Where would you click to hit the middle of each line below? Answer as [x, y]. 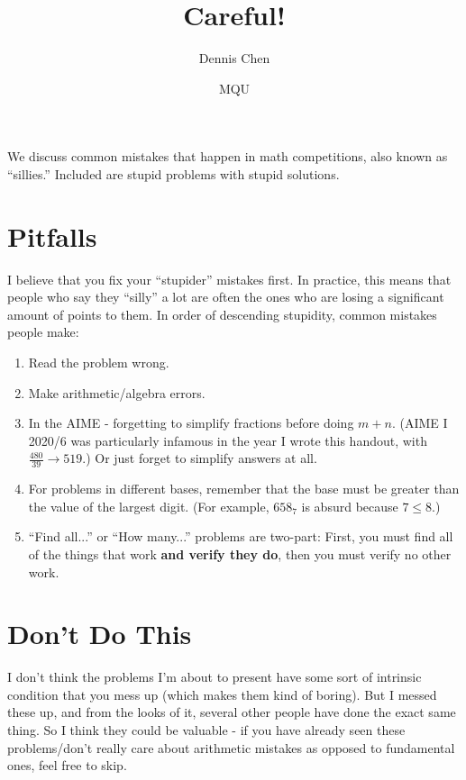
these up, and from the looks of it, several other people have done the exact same [232, 712]
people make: [43, 332]
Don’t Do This [100, 634]
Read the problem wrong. [99, 362]
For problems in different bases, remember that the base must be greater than [244, 489]
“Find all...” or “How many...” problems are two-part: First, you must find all [241, 536]
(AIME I [424, 423]
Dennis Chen [234, 58]
